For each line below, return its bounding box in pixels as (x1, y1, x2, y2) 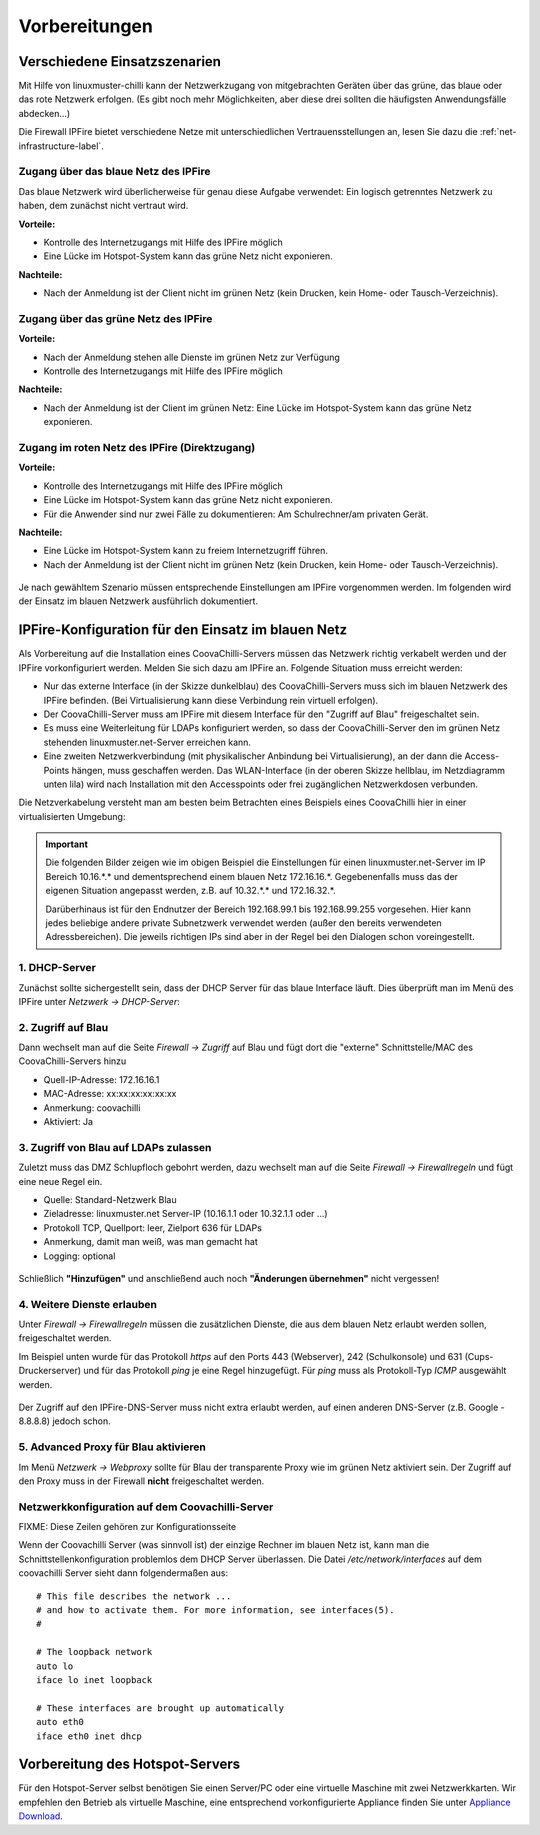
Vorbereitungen (18, 15, 154, 37)
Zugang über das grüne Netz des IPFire (18, 311, 213, 325)
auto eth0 (36, 1716, 84, 1728)
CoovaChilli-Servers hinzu (18, 1055, 127, 1067)
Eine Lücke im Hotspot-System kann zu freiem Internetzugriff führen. (43, 545, 329, 557)
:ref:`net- (480, 126, 517, 138)
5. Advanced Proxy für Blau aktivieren (18, 1440, 207, 1454)
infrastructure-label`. (18, 140, 104, 152)
